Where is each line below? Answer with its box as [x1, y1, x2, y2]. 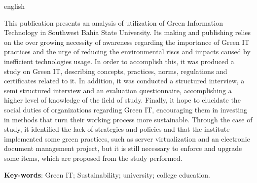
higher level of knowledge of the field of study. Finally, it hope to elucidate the [4, 95, 241, 105]
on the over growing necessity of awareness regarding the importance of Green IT [4, 37, 250, 47]
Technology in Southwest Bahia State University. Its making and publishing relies [4, 27, 251, 37]
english [4, 1, 25, 11]
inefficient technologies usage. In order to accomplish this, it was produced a [4, 56, 234, 66]
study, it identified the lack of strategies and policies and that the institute [4, 124, 230, 134]
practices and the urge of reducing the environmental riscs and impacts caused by [4, 46, 251, 57]
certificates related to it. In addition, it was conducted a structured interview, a [4, 75, 245, 86]
